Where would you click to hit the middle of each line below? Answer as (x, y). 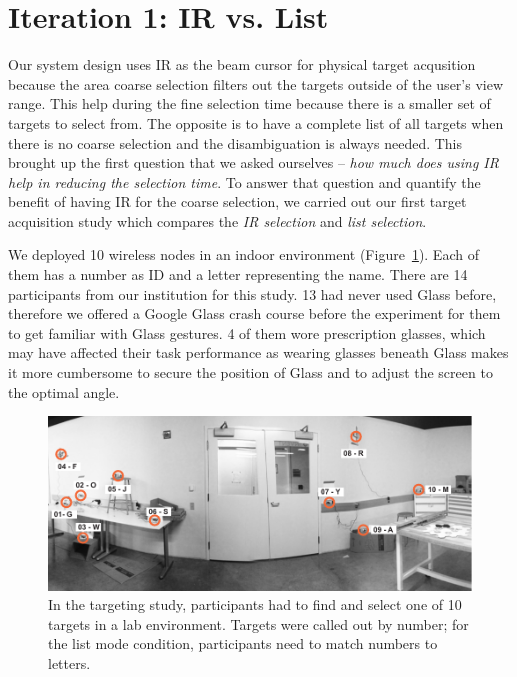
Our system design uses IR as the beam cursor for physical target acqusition (242, 64)
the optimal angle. (64, 391)
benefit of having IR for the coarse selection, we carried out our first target (237, 201)
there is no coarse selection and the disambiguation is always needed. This (235, 142)
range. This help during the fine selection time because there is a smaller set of (249, 103)
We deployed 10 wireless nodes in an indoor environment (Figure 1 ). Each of (243, 254)
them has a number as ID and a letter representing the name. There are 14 (238, 274)
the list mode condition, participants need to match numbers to (243, 643)
